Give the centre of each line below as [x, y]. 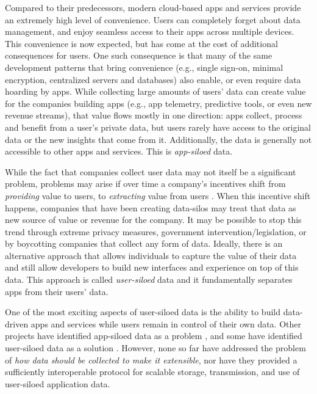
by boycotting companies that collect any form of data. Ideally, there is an [144, 243]
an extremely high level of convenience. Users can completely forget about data [153, 19]
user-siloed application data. [58, 383]
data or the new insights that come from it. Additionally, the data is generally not [158, 139]
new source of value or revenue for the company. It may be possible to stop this [153, 220]
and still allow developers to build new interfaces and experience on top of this [152, 267]
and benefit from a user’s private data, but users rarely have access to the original [158, 127]
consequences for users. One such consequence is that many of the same [139, 55]
